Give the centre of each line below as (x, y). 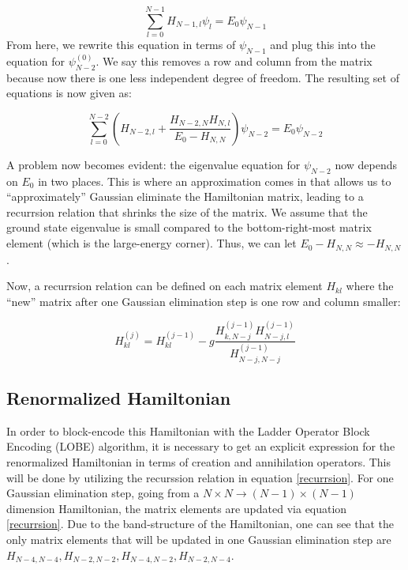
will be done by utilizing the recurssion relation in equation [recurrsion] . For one (200, 477)
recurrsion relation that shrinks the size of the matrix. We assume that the (187, 211)
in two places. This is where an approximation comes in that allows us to (215, 181)
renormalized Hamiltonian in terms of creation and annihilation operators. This (199, 462)
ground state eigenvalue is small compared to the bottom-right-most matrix (189, 227)
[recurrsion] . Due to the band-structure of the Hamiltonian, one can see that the (200, 524)
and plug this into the (323, 45)
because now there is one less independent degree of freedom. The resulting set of (203, 77)
